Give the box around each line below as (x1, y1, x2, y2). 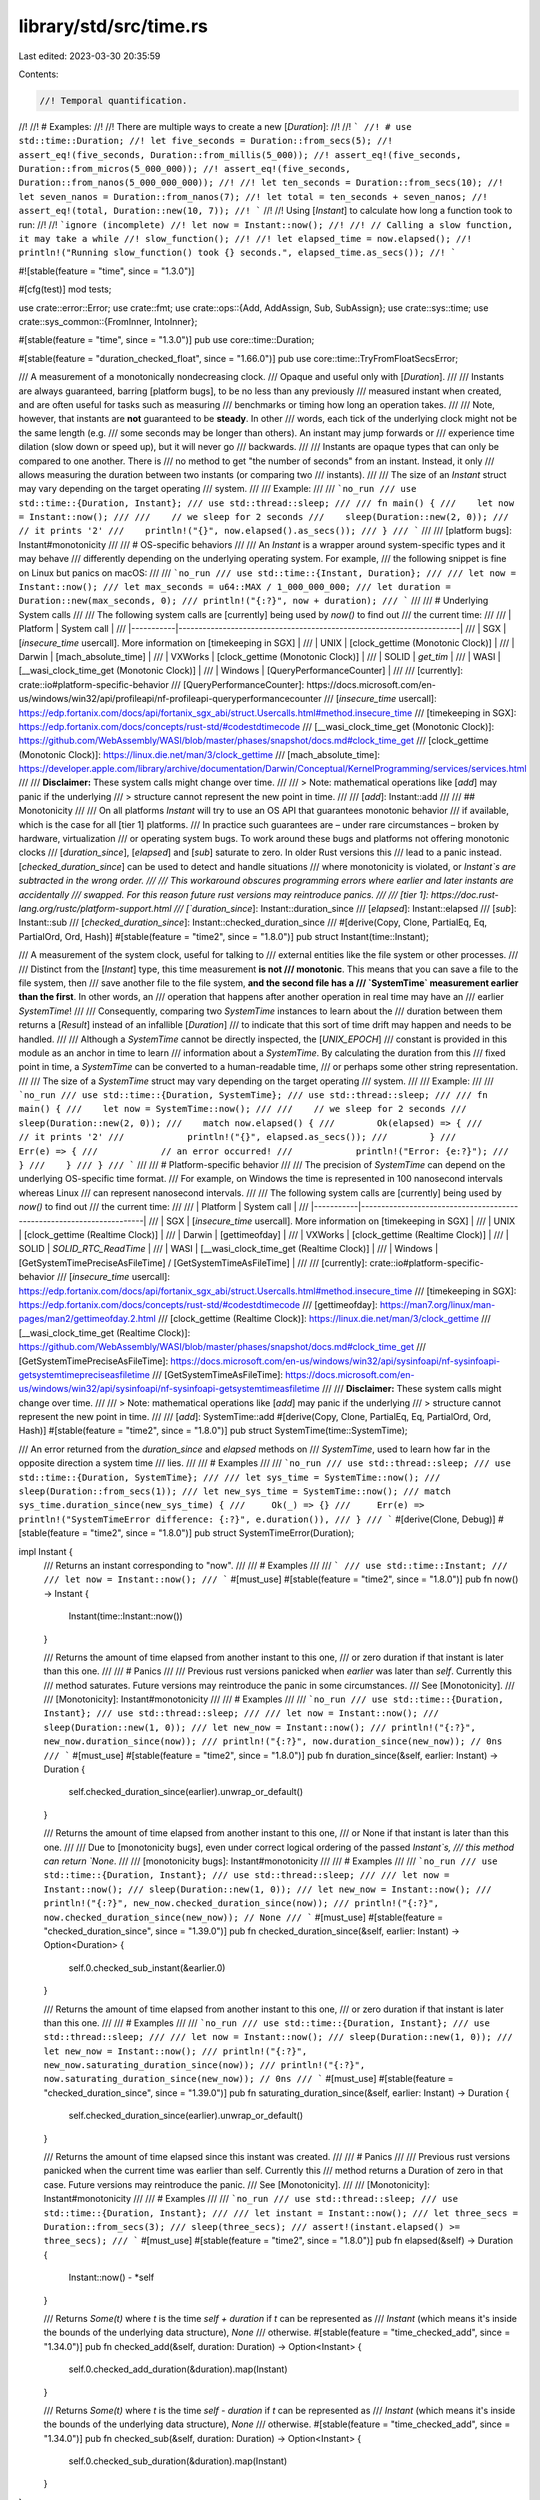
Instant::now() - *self (68, 2271, 155, 2284)
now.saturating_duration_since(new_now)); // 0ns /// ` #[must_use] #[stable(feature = (43, 2073, 454, 2085)
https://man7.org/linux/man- (380, 1298, 496, 1310)
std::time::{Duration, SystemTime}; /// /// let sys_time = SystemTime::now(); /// (18, 1471, 441, 1483)
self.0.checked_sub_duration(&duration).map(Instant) (68, 2455, 288, 2467)
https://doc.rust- (430, 888, 499, 900)
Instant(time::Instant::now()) (68, 1610, 184, 1622)
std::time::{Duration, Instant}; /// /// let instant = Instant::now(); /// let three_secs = (43, 2207, 519, 2219)
